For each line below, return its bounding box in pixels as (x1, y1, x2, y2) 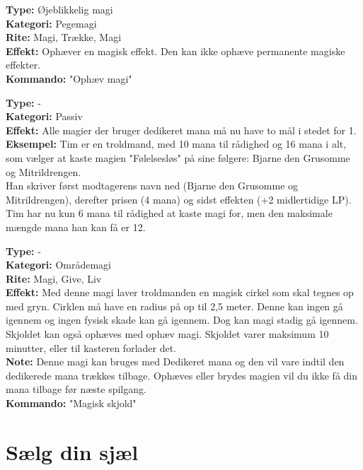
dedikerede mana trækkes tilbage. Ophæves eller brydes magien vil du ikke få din (6, 368, 357, 382)
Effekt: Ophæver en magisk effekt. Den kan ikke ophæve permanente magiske (6, 43, 345, 58)
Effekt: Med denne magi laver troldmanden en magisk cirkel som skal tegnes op (6, 285, 354, 300)
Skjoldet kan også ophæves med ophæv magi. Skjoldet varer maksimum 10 (6, 327, 329, 341)
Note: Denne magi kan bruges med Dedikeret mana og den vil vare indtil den (6, 354, 345, 369)
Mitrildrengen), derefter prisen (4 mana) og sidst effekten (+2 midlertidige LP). (6, 192, 352, 206)
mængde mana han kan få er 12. (6, 219, 146, 234)
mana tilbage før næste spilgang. (6, 382, 146, 396)
